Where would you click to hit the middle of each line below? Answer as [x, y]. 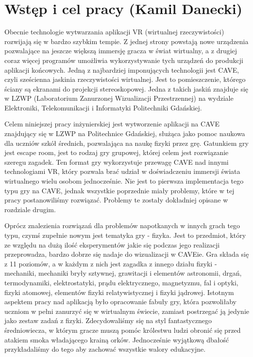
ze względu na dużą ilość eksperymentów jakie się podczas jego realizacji [112, 244]
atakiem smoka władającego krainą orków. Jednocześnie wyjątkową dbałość [117, 339]
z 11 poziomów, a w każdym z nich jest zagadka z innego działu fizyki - [111, 263]
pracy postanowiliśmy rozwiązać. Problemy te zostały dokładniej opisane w [116, 200]
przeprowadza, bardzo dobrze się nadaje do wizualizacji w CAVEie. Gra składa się [127, 254]
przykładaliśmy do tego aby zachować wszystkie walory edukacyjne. [105, 349]
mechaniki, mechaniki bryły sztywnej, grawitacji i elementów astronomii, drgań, [123, 273]
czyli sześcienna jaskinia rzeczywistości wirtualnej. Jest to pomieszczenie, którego [125, 79]
